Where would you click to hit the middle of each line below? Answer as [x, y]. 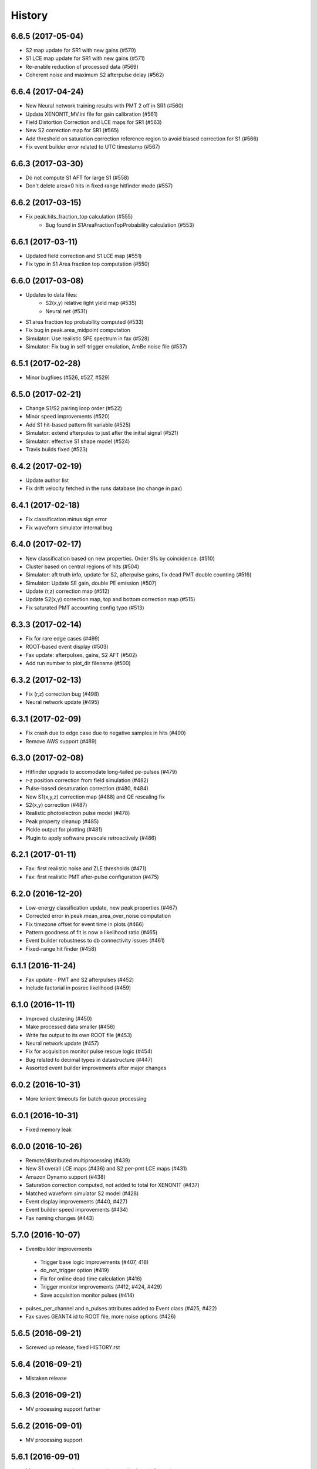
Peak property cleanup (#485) [62, 821]
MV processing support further [63, 1409]
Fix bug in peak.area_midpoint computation [78, 330]
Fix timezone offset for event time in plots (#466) [85, 924]
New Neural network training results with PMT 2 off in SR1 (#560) [104, 106]
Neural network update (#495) [63, 702]
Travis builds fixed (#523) [57, 449]
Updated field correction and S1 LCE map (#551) [84, 256]
